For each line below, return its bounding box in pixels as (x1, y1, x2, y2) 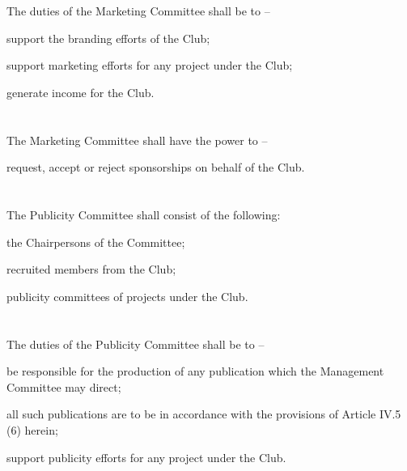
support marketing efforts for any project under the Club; (6, 57, 293, 74)
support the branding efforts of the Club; (6, 29, 210, 46)
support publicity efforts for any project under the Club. (6, 448, 286, 465)
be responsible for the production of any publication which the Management (6, 363, 384, 380)
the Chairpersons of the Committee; (6, 233, 185, 250)
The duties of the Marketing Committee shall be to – (6, 2, 270, 19)
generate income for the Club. (6, 83, 155, 100)
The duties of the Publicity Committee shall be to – (6, 335, 265, 352)
